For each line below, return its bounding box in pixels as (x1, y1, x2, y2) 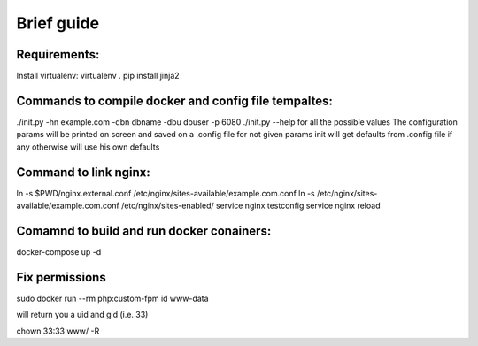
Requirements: (16, 47, 100, 62)
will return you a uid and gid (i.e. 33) (16, 310, 149, 320)
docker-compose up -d (16, 246, 102, 257)
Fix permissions (16, 270, 106, 285)
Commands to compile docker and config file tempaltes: (16, 93, 334, 108)
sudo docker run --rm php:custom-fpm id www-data (16, 293, 209, 304)
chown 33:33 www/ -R (16, 326, 100, 336)
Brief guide (16, 13, 100, 33)
